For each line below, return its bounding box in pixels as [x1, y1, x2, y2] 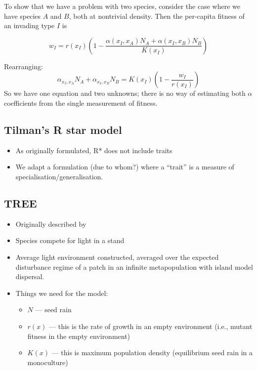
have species [4, 10, 41, 21]
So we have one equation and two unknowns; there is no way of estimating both [4, 88, 246, 98]
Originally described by [15, 218, 86, 229]
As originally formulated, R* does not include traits [15, 145, 172, 155]
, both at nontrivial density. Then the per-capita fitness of [69, 10, 245, 21]
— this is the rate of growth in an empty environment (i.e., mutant [49, 321, 253, 331]
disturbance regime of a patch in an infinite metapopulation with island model [15, 261, 253, 272]
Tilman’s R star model [4, 122, 122, 137]
